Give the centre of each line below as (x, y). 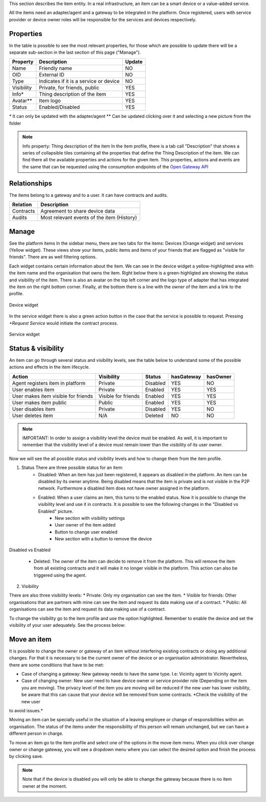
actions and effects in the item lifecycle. (50, 367)
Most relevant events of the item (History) (89, 218)
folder (15, 123)
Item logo (50, 101)
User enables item (33, 389)
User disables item (34, 409)
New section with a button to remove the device (103, 539)
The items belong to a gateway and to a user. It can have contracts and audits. (89, 195)
